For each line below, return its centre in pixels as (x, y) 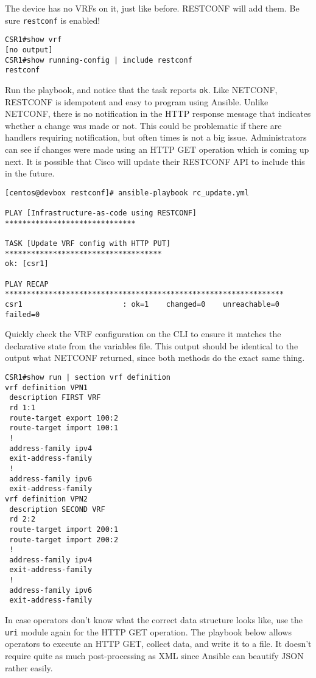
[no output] (29, 50)
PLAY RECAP (27, 284)
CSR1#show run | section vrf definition (88, 377)
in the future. (30, 173)
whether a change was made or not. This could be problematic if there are (143, 125)
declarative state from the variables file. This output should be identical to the (152, 345)
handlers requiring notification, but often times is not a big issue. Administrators (156, 137)
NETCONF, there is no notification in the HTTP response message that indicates (158, 114)
